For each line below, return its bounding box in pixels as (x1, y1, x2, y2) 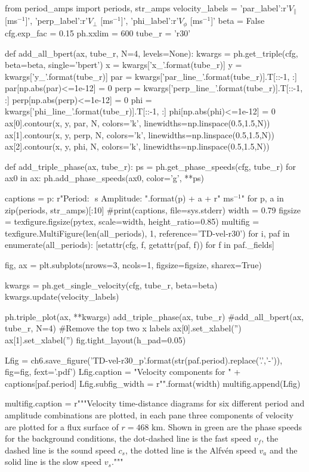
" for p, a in (241, 192, 284, 204)
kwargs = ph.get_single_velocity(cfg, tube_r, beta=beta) (5, 278, 218, 291)
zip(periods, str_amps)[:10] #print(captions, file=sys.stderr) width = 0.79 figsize (5, 203, 301, 216)
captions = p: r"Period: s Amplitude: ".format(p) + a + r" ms (5, 192, 234, 204)
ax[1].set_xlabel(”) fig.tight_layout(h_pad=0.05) (5, 333, 186, 346)
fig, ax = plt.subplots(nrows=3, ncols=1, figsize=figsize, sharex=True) (5, 259, 262, 271)
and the (269, 443, 298, 456)
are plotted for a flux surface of (5, 420, 119, 433)
